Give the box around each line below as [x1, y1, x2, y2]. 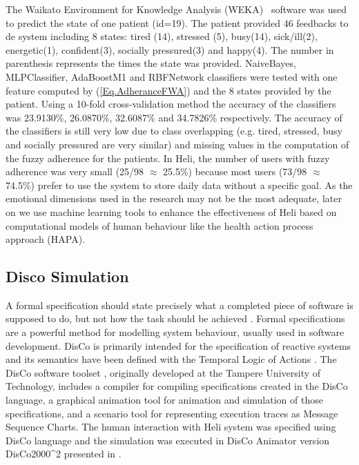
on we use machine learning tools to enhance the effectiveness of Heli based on [6, 204, 337, 219]
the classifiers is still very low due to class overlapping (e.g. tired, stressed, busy [6, 123, 342, 138]
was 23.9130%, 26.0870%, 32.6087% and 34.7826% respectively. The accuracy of [6, 110, 342, 124]
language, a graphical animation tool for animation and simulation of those [6, 393, 323, 407]
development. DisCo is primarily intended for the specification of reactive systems [6, 338, 351, 353]
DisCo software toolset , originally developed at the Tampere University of [6, 365, 321, 379]
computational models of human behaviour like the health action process [6, 218, 313, 232]
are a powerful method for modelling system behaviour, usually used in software [6, 325, 345, 339]
